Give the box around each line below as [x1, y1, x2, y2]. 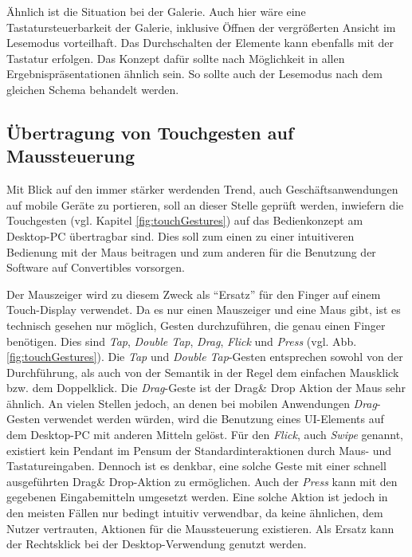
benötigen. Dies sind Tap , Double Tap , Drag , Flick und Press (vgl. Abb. [6, 332, 357, 349]
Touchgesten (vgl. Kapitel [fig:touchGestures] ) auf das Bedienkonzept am [6, 212, 363, 229]
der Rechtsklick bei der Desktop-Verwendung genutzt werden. [6, 535, 307, 552]
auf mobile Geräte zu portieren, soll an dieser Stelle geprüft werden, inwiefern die [6, 196, 404, 213]
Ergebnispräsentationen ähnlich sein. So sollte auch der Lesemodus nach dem [6, 65, 383, 82]
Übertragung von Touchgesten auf [6, 120, 294, 144]
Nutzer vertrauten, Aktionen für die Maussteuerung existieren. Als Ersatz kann [6, 520, 394, 536]
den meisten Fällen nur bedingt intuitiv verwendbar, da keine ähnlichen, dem [6, 504, 383, 521]
